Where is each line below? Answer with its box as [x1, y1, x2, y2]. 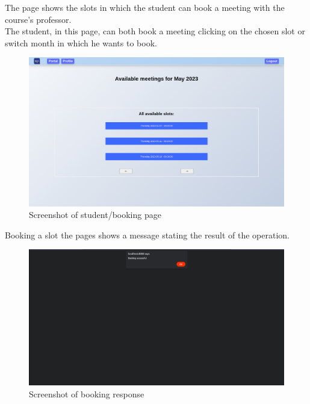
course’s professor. [5, 13, 72, 25]
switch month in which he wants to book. [5, 36, 157, 49]
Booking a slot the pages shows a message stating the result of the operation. [5, 228, 290, 241]
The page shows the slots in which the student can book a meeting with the [5, 1, 285, 13]
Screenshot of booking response [29, 387, 144, 400]
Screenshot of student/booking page [29, 208, 161, 221]
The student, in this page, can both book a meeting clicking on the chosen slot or [5, 25, 305, 37]
